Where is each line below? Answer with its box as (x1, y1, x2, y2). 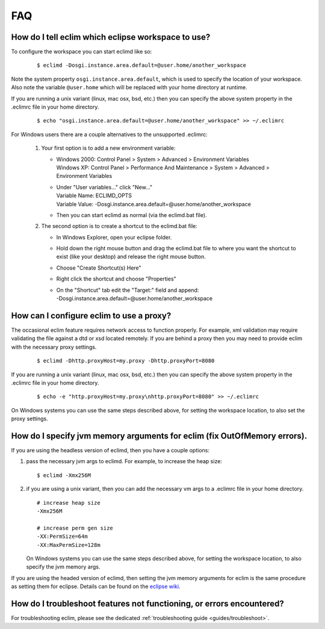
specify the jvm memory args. (26, 563, 101, 571)
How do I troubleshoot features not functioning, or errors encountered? (11, 598, 284, 608)
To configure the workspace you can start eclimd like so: (11, 48, 152, 55)
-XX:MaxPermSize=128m (37, 542, 101, 548)
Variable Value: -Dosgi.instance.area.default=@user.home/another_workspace (56, 200, 251, 207)
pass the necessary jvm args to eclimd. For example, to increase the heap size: (26, 458, 223, 465)
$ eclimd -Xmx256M (37, 472, 91, 479)
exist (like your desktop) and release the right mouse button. (56, 253, 206, 261)
